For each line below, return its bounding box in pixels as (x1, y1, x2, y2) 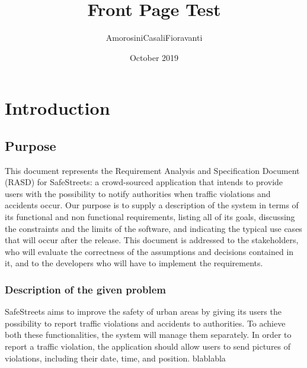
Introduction (5, 96, 110, 120)
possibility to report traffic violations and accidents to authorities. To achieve (5, 317, 286, 329)
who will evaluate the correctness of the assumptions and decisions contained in (5, 245, 294, 257)
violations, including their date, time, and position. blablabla (5, 351, 226, 364)
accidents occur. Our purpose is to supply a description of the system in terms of (5, 199, 299, 211)
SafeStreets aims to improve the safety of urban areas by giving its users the (5, 305, 282, 318)
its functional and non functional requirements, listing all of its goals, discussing (5, 211, 295, 223)
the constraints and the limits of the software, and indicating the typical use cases (5, 222, 302, 234)
